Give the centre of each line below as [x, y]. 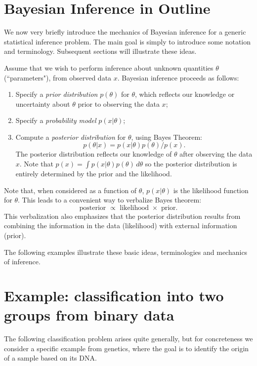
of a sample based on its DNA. [50, 358]
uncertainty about [43, 103]
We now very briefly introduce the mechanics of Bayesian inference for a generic [125, 32]
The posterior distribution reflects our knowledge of [94, 154]
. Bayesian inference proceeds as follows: [178, 77]
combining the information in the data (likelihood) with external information [121, 225]
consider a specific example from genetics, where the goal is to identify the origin [127, 348]
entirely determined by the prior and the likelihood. [94, 174]
